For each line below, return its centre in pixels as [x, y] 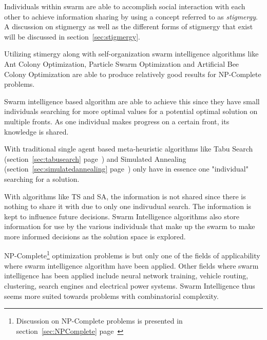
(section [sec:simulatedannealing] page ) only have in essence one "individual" [126, 169]
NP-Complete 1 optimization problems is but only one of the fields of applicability [132, 255]
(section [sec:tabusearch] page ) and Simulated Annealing [95, 158]
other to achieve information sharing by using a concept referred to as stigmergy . [131, 16]
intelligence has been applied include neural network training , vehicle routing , [126, 276]
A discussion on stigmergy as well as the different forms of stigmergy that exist [129, 26]
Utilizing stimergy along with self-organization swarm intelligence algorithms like [131, 54]
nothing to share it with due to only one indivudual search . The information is [128, 206]
